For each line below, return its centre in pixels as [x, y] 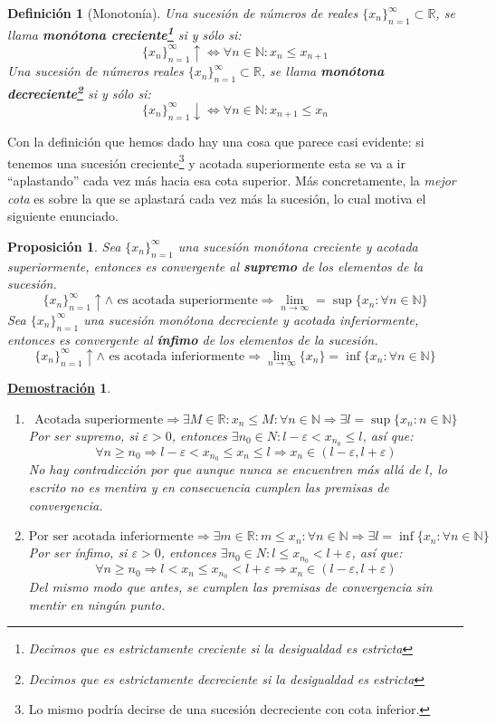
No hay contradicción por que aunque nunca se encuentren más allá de [224, 469]
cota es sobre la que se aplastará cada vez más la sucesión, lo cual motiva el [217, 198]
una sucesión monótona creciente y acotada [298, 246]
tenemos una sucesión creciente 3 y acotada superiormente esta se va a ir [206, 161]
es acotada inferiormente [177, 356]
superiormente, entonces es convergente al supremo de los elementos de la [215, 266]
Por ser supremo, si [83, 435]
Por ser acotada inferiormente [111, 537]
